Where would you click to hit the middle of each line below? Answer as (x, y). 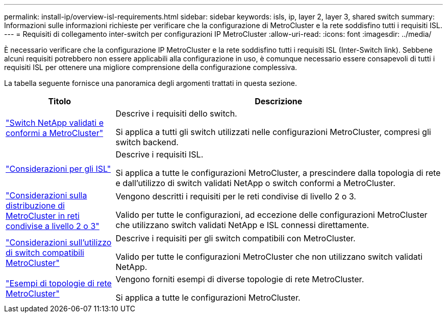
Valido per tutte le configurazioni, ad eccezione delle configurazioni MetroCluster (271, 215)
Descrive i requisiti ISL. (159, 154)
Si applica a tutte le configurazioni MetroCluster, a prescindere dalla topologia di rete (278, 173)
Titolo (60, 101)
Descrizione (279, 101)
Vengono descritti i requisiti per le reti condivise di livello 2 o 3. (236, 196)
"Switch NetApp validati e (55, 123)
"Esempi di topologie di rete (59, 283)
